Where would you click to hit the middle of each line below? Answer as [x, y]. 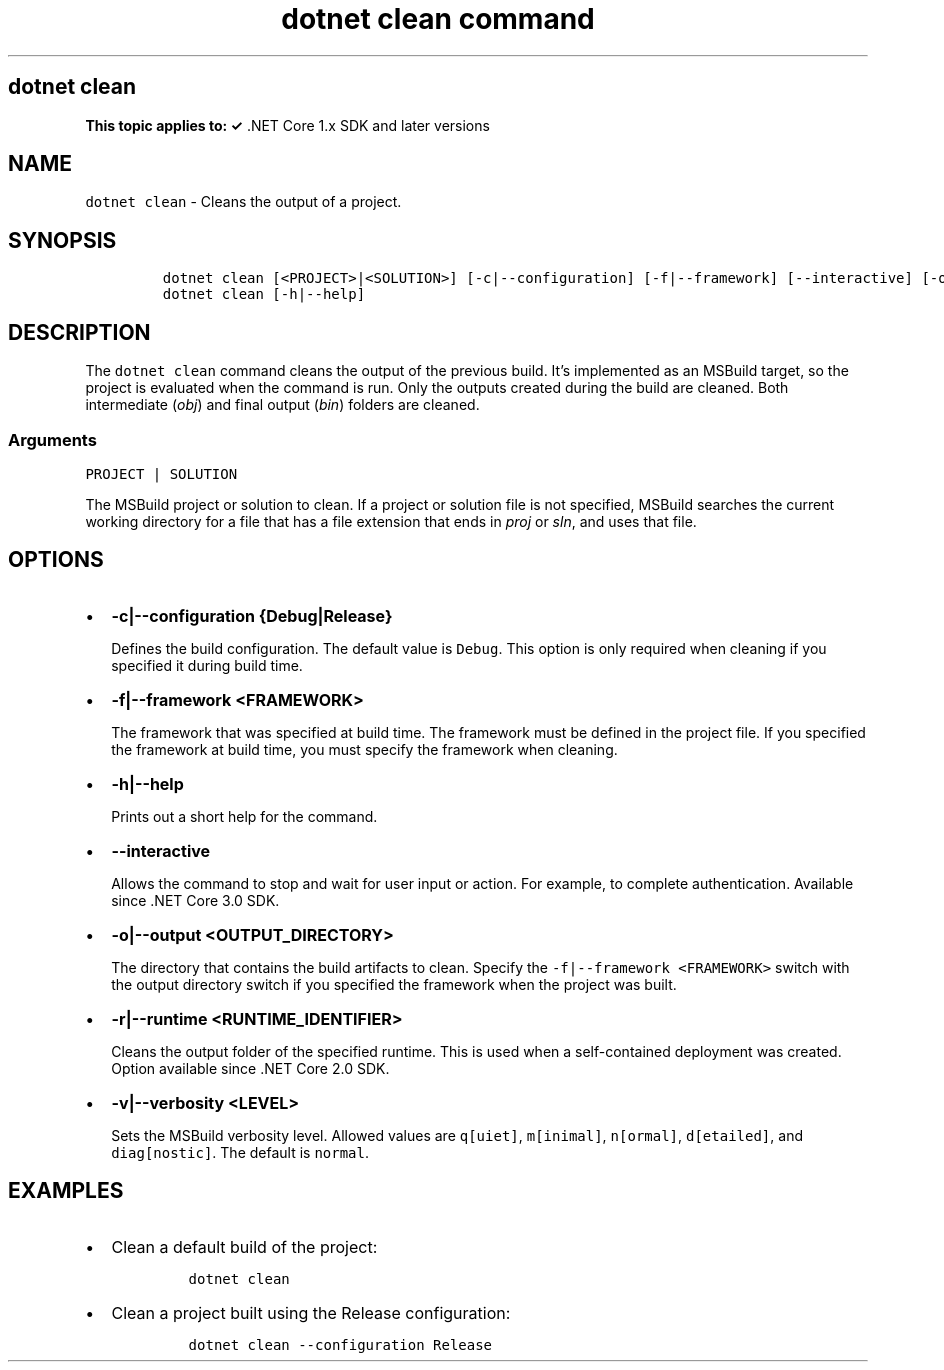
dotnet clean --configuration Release [340, 1344]
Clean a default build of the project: [244, 1246]
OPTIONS [56, 560]
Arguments [52, 439]
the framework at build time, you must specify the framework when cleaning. [364, 749]
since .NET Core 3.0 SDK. [195, 900]
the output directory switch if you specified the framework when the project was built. [394, 984]
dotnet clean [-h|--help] [264, 294]
